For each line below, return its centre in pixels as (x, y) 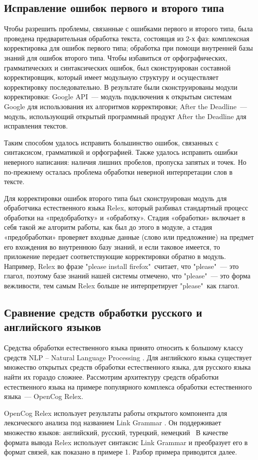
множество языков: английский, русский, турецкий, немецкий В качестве (116, 432)
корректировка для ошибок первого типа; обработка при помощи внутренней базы (129, 48)
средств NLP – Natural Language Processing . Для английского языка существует (128, 357)
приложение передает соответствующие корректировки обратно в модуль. (115, 256)
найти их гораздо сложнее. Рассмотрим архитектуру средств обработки (111, 377)
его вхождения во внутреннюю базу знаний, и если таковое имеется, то (112, 246)
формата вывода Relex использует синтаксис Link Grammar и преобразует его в (126, 442)
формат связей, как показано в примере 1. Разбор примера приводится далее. (121, 452)
